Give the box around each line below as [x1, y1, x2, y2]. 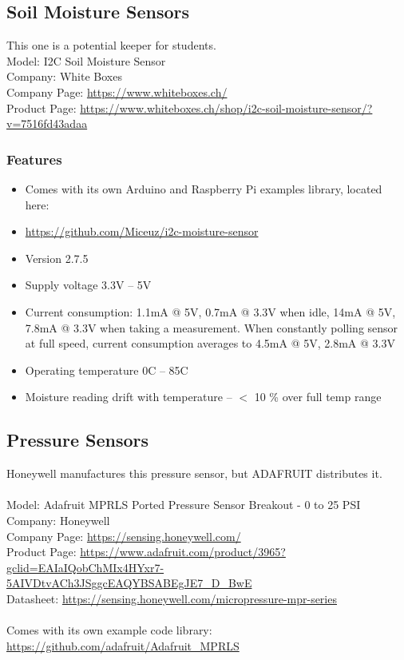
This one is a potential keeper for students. [6, 37, 216, 54]
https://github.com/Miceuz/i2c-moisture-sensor [25, 223, 259, 240]
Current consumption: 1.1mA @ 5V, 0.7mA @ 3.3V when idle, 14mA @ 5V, [25, 303, 396, 320]
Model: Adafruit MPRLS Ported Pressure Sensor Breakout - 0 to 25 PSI [6, 496, 361, 513]
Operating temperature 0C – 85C [25, 361, 188, 378]
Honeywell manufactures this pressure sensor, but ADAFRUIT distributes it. [6, 465, 382, 482]
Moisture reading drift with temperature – [25, 388, 232, 405]
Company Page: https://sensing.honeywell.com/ [6, 527, 241, 544]
